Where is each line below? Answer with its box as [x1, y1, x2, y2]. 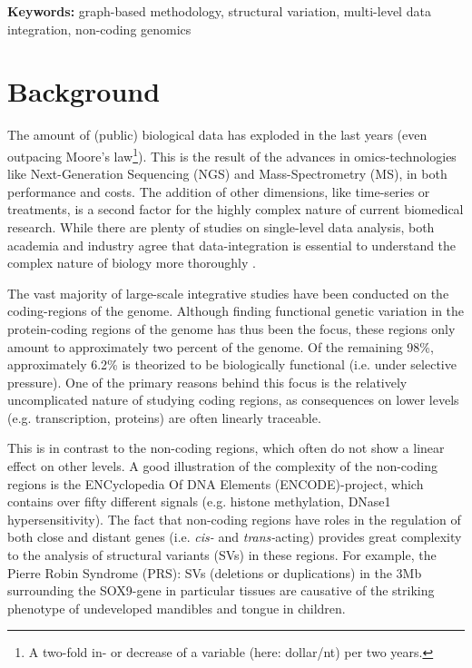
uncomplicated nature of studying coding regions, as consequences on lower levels [7, 390, 459, 409]
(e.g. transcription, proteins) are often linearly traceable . [7, 408, 321, 427]
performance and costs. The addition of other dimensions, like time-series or [7, 182, 430, 201]
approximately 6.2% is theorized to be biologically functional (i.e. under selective [7, 355, 457, 374]
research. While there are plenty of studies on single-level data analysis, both [7, 217, 435, 236]
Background [7, 73, 161, 110]
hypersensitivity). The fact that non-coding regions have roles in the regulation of [7, 509, 461, 528]
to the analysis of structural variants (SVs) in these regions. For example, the [7, 545, 437, 565]
